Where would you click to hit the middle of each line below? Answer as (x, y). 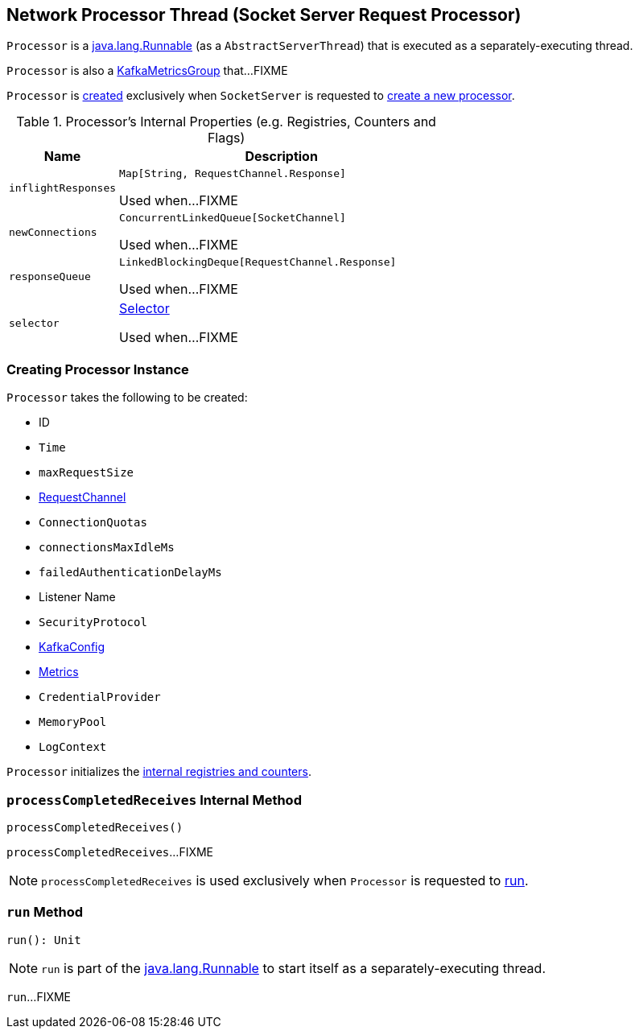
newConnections (53, 233)
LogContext (73, 747)
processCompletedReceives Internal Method (154, 800)
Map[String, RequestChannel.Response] (233, 174)
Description (281, 157)
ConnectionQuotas (93, 523)
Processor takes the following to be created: (127, 398)
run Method (45, 912)
